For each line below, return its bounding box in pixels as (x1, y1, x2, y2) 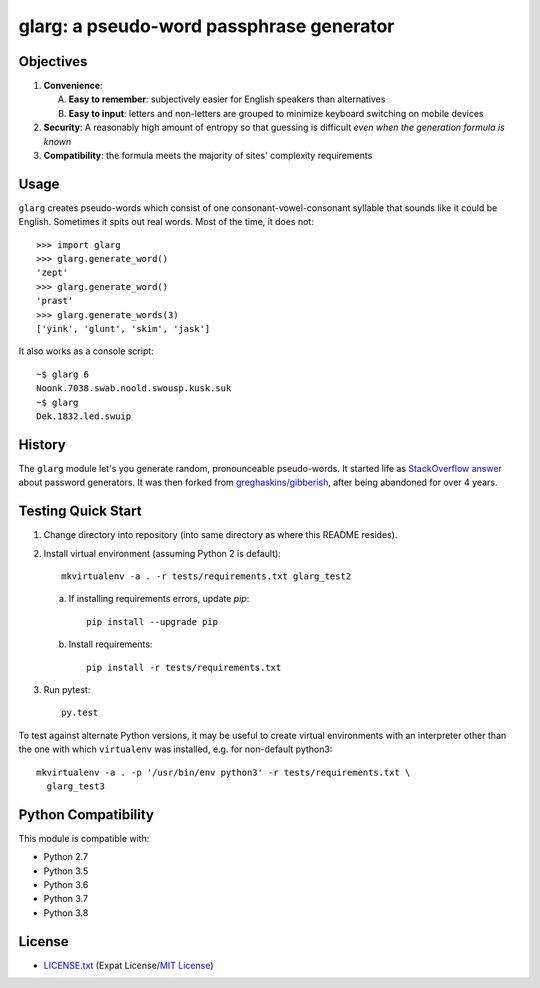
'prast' (36, 295, 74, 307)
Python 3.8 (43, 906, 89, 919)
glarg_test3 (46, 780, 105, 792)
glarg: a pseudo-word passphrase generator (18, 15, 395, 37)
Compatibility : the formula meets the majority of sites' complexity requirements (43, 150, 373, 162)
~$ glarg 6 (36, 368, 90, 380)
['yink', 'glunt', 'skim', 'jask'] (36, 323, 211, 335)
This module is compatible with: (18, 832, 150, 844)
